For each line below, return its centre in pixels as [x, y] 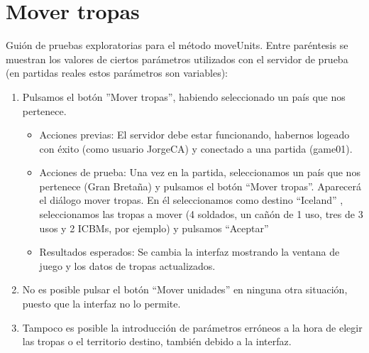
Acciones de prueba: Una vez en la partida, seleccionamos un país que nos [200, 172]
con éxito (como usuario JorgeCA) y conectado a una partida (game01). [196, 148]
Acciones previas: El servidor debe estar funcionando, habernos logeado [194, 135]
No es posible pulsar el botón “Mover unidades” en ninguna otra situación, [185, 289]
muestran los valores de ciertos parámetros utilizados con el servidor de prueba [177, 59]
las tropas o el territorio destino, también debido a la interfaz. [157, 341]
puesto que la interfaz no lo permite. [101, 304]
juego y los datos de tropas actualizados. [127, 265]
